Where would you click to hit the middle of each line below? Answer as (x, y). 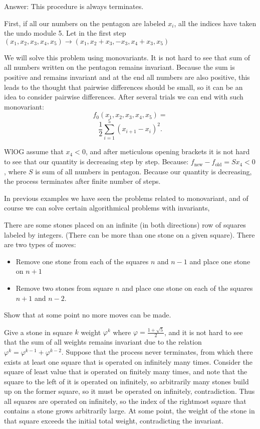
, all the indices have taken (215, 23)
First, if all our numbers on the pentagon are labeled (85, 23)
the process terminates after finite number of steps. (82, 181)
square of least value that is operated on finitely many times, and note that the (126, 371)
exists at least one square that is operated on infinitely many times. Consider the (128, 361)
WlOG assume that (34, 151)
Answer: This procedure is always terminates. (74, 6)
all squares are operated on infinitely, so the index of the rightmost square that (125, 401)
